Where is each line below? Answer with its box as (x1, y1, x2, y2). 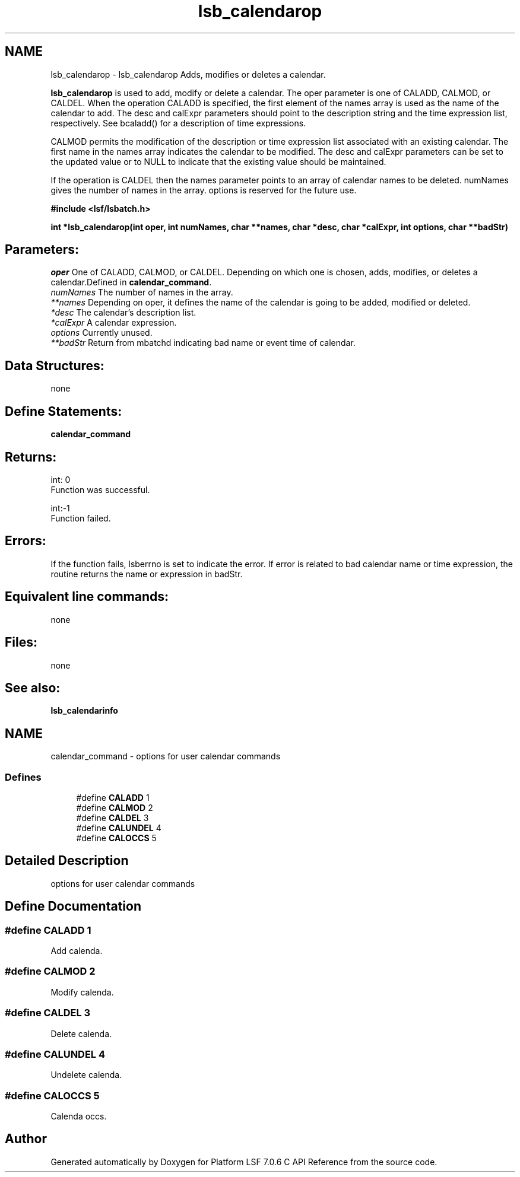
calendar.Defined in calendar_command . (50, 277, 212, 288)
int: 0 (50, 474, 71, 485)
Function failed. (50, 513, 111, 523)
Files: (5, 635, 37, 650)
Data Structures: (5, 358, 104, 373)
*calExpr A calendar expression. (50, 317, 177, 328)
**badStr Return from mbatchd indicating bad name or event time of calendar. (50, 338, 356, 348)
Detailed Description (5, 853, 129, 869)
